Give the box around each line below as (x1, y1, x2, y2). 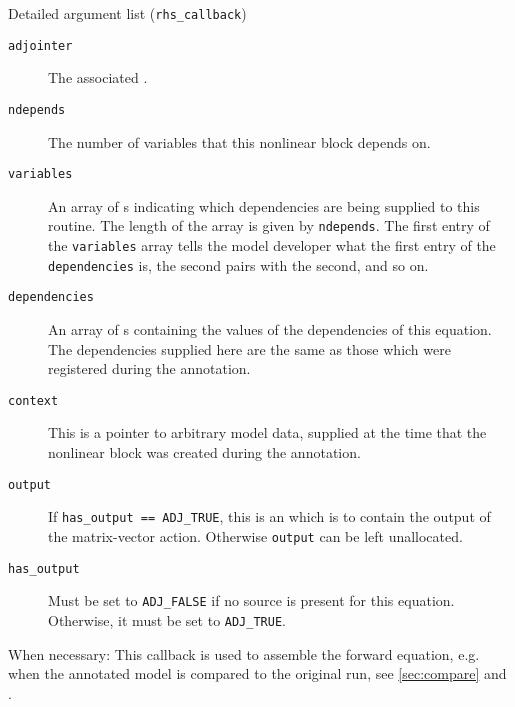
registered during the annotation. (48, 358, 251, 379)
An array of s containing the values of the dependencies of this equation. (48, 319, 492, 340)
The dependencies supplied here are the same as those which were (48, 338, 451, 359)
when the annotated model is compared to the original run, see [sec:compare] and (8, 663, 507, 684)
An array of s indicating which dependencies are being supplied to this (48, 195, 480, 216)
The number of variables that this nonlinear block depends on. (48, 131, 431, 152)
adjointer (8, 38, 73, 53)
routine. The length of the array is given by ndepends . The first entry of (48, 215, 490, 236)
